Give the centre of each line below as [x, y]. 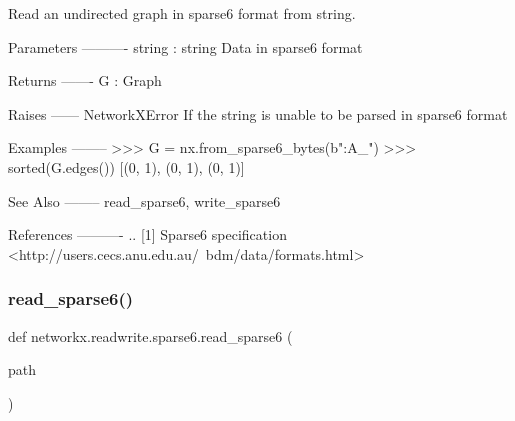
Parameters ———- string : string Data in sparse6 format [185, 46]
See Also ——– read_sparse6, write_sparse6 [144, 200]
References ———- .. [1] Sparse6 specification [147, 234]
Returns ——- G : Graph [85, 80]
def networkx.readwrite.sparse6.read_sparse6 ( [150, 335]
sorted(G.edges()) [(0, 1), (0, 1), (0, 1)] [126, 166]
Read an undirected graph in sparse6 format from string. [182, 13]
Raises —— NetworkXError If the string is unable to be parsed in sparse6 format [258, 113]
